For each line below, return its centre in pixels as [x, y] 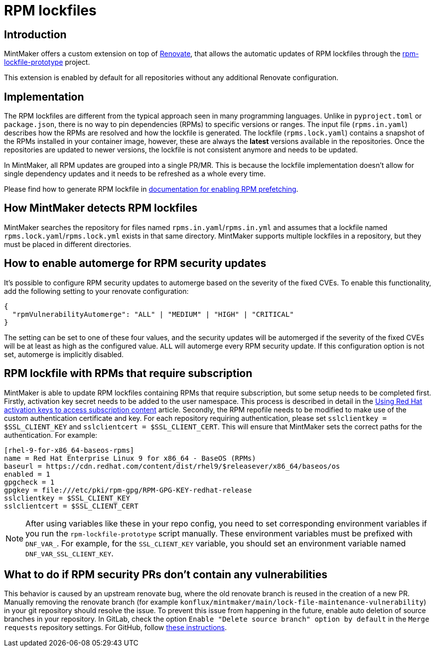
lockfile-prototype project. [47, 62]
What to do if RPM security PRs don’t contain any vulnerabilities [166, 574]
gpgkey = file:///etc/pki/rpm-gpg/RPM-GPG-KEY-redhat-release [128, 490]
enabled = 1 [27, 474]
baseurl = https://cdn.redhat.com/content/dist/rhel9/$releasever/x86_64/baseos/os [172, 466]
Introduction [35, 34]
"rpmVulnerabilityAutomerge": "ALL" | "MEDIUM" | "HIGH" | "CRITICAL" [153, 314]
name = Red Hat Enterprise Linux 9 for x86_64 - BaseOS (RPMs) [130, 458]
